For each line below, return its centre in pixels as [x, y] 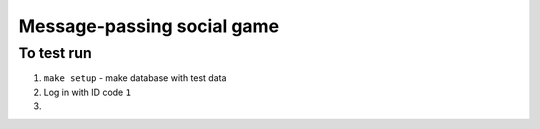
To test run [55, 53]
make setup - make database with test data [135, 78]
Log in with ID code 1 [87, 92]
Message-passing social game [149, 26]
